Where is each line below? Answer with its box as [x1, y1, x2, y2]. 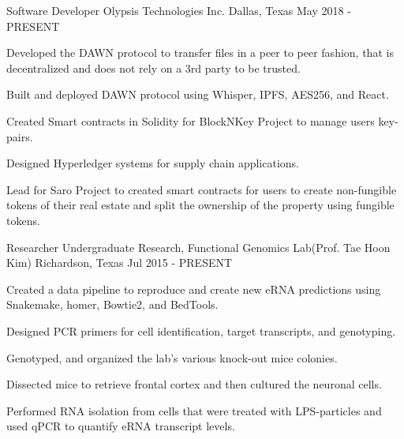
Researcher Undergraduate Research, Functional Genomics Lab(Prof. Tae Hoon [6, 238, 391, 255]
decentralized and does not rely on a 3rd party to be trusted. [6, 59, 301, 76]
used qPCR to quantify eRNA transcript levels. [6, 418, 235, 434]
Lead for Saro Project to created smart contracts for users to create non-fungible [6, 181, 397, 197]
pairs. [6, 128, 33, 144]
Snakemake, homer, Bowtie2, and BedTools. [6, 296, 219, 313]
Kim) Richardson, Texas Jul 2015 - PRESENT [6, 254, 233, 271]
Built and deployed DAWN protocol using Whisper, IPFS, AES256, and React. [6, 86, 389, 103]
